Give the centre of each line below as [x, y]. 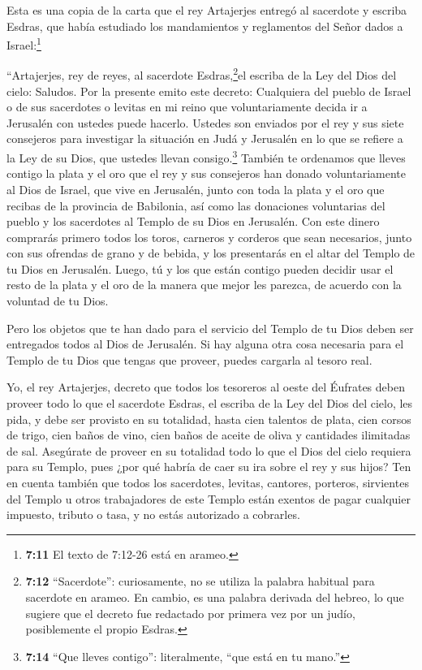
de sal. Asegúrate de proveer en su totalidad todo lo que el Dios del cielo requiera [209, 450]
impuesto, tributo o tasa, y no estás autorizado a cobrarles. [153, 514]
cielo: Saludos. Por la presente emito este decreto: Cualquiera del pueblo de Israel [209, 91]
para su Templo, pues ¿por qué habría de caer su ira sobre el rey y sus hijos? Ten [209, 467]
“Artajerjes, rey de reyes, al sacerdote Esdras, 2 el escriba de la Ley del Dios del [202, 74]
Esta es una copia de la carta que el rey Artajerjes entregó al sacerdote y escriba [207, 10]
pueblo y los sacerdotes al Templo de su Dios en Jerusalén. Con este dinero [193, 221]
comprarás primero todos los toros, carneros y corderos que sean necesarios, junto [209, 237]
